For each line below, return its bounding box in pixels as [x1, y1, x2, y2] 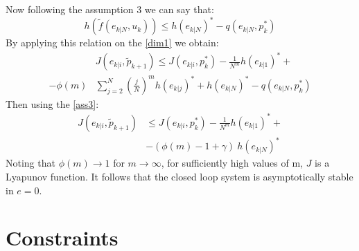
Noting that [6, 156, 55, 170]
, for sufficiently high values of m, [161, 156, 303, 170]
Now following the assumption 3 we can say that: [6, 2, 214, 16]
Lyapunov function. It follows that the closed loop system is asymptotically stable [6, 169, 353, 183]
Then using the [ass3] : [6, 96, 99, 111]
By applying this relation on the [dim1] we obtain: [6, 35, 219, 50]
